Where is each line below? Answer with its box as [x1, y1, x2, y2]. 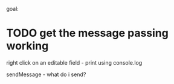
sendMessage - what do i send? [6, 71, 86, 78]
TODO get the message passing [6, 27, 169, 40]
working [6, 39, 49, 53]
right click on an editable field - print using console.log [6, 59, 143, 66]
